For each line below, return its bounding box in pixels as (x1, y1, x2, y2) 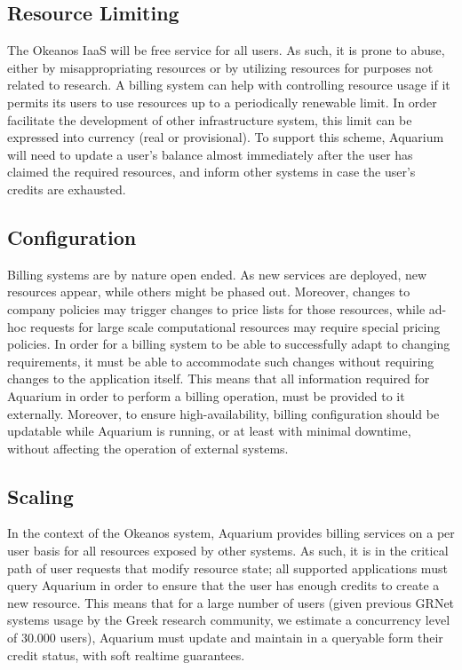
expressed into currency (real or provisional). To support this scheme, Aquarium (7, 128, 444, 146)
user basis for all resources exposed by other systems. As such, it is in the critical (7, 541, 449, 560)
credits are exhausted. (7, 179, 126, 198)
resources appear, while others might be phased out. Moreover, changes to (7, 282, 410, 301)
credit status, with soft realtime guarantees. (7, 645, 245, 664)
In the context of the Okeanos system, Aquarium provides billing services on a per (7, 524, 455, 542)
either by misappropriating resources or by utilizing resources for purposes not (7, 58, 434, 76)
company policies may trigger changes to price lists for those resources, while (7, 299, 426, 318)
